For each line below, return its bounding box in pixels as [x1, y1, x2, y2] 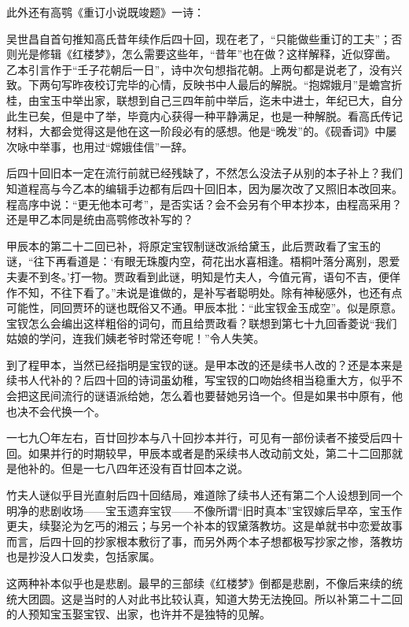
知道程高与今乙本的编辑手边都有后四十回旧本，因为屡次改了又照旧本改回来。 [6, 180, 403, 196]
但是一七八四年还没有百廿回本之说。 [61, 460, 249, 477]
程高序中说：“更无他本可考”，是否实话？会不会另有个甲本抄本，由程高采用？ [6, 195, 403, 212]
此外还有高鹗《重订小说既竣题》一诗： [6, 4, 204, 20]
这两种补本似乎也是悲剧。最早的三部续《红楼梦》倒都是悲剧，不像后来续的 [6, 575, 392, 591]
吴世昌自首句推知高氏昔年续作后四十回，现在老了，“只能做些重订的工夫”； [6, 30, 392, 46]
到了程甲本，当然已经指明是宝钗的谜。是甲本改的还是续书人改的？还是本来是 [6, 356, 403, 373]
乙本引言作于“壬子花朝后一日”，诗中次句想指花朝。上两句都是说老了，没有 [6, 61, 392, 77]
